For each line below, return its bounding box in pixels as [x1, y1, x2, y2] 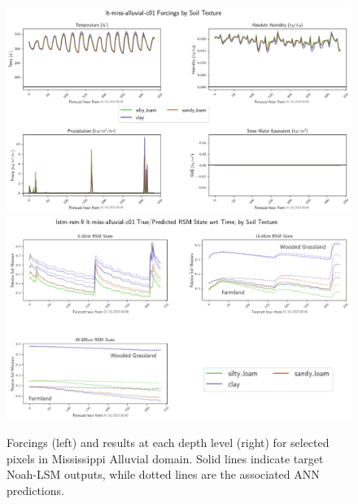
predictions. [7, 481, 64, 498]
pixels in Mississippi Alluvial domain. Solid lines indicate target [7, 449, 324, 467]
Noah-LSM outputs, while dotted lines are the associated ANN [7, 466, 320, 483]
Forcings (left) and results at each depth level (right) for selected [7, 434, 330, 451]
